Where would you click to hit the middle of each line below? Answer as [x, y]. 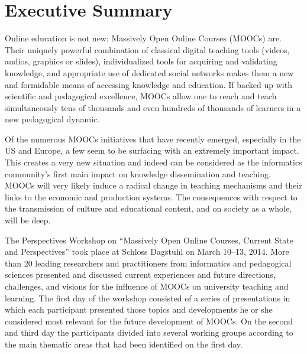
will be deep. [28, 220]
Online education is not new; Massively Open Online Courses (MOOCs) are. [143, 38]
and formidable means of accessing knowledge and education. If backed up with [148, 84]
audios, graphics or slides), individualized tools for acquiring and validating [141, 61]
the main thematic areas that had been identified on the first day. [124, 344]
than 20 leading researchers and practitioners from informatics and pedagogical [148, 263]
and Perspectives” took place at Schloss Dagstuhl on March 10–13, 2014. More [147, 251]
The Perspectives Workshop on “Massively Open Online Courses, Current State [149, 240]
